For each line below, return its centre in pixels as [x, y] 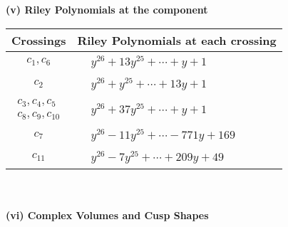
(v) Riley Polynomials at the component [107, 9]
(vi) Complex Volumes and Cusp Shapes [107, 215]
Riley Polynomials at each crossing [177, 40]
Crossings [39, 40]
